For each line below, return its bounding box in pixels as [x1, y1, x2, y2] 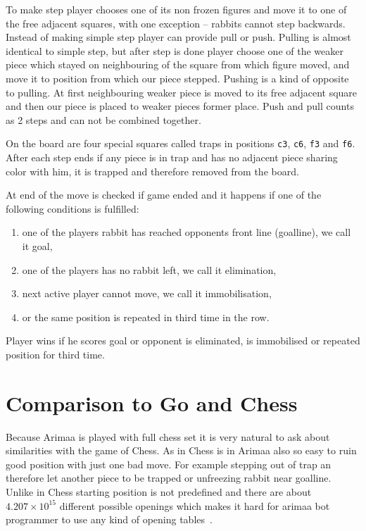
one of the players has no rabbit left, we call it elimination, [22, 262, 277, 277]
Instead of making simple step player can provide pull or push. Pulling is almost [6, 30, 351, 44]
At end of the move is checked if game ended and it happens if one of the [6, 187, 322, 202]
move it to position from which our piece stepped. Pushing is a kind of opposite [6, 70, 349, 85]
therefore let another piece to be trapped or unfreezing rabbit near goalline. [6, 470, 332, 485]
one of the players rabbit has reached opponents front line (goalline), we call [22, 225, 351, 239]
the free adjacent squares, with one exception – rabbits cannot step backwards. [6, 15, 346, 30]
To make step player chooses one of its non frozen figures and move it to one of [6, 2, 347, 16]
